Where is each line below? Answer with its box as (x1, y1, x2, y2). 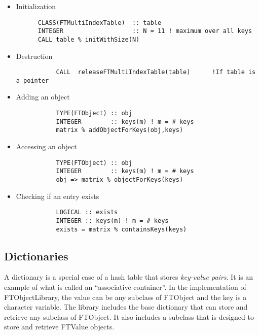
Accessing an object (16, 141, 77, 152)
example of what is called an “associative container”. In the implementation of (4, 281, 246, 292)
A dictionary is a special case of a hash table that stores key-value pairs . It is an (4, 272, 253, 282)
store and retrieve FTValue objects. (4, 321, 115, 332)
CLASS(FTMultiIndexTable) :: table (38, 19, 162, 26)
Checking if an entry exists (16, 190, 99, 201)
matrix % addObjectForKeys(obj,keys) (56, 126, 183, 134)
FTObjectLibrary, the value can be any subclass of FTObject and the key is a (4, 291, 247, 302)
